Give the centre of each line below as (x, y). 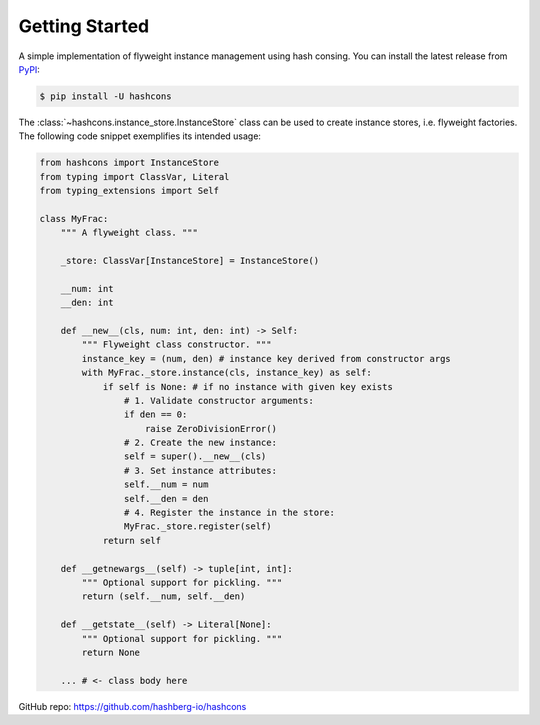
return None (110, 652)
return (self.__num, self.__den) (163, 596)
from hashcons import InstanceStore (129, 163)
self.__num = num (166, 484)
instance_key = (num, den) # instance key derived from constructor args (266, 358)
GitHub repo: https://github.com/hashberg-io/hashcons (132, 706)
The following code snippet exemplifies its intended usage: (140, 136)
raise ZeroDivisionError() (211, 428)
